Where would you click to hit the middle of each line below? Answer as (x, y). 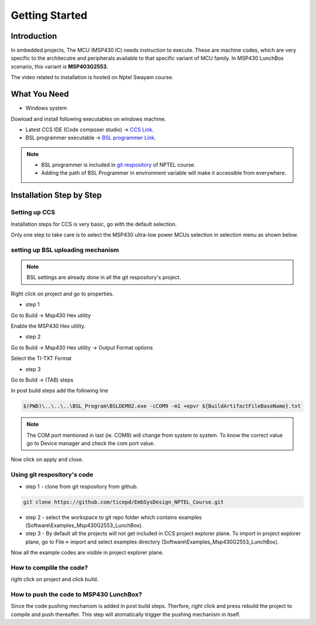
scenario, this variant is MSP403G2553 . (59, 66)
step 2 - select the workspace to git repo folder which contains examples (114, 517)
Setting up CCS (33, 212)
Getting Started (49, 15)
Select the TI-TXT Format (41, 358)
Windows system (46, 108)
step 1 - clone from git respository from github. (82, 486)
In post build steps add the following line (59, 390)
